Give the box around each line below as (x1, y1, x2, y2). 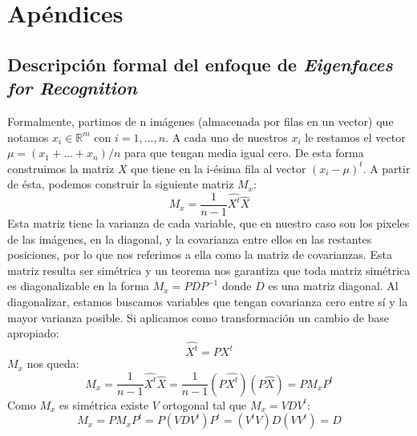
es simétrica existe (59, 396, 149, 413)
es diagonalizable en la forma (7, 277, 150, 294)
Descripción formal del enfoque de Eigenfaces (7, 51, 393, 76)
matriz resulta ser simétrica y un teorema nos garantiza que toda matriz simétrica (7, 261, 411, 278)
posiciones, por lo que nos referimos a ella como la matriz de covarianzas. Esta (7, 246, 392, 263)
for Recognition (7, 75, 137, 100)
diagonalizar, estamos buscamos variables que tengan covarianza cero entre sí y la (7, 293, 408, 309)
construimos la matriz (7, 159, 115, 176)
